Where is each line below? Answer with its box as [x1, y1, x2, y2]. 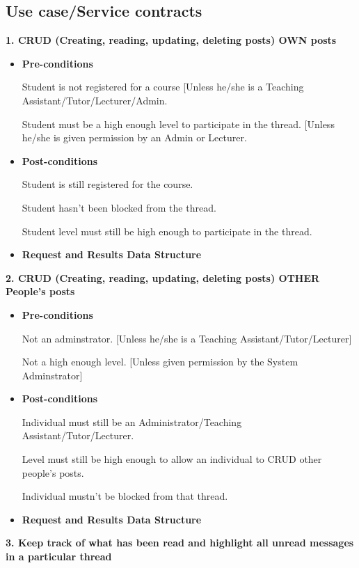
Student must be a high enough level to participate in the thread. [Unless [22, 116, 335, 131]
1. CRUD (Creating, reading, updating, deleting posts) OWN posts [6, 33, 337, 47]
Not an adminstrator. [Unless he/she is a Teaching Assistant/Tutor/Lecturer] [22, 331, 352, 345]
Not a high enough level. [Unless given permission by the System [22, 354, 298, 369]
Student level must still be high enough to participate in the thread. [22, 223, 312, 238]
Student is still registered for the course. [22, 177, 193, 191]
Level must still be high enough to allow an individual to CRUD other [22, 452, 322, 466]
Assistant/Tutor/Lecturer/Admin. [22, 93, 168, 107]
